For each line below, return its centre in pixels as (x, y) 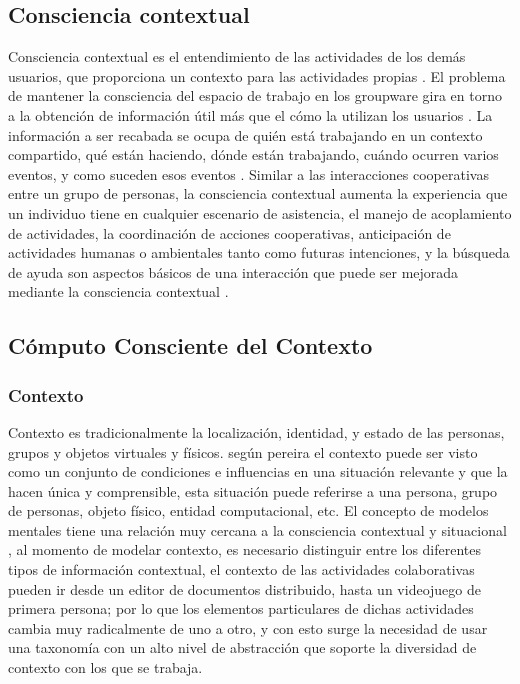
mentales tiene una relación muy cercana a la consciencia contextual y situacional (257, 529)
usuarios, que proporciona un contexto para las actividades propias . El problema (257, 75)
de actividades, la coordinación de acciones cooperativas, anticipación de (229, 232)
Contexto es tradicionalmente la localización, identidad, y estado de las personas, (256, 431)
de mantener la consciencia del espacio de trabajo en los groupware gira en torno (255, 95)
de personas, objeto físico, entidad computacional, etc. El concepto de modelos (248, 510)
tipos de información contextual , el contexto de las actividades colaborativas (241, 569)
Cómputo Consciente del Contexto (190, 345)
